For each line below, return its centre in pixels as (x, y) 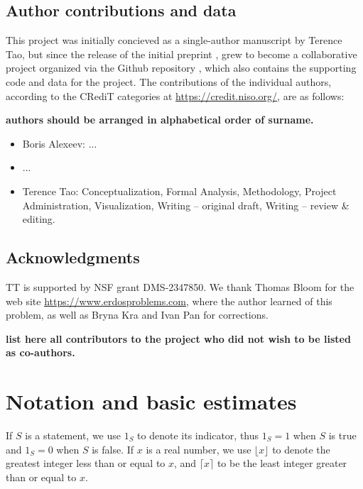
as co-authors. (40, 352)
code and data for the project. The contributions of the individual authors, (169, 81)
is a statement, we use (73, 435)
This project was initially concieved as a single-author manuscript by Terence (174, 40)
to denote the (301, 449)
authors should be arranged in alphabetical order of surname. (160, 120)
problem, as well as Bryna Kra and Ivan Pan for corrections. (137, 315)
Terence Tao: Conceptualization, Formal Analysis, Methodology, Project (179, 191)
